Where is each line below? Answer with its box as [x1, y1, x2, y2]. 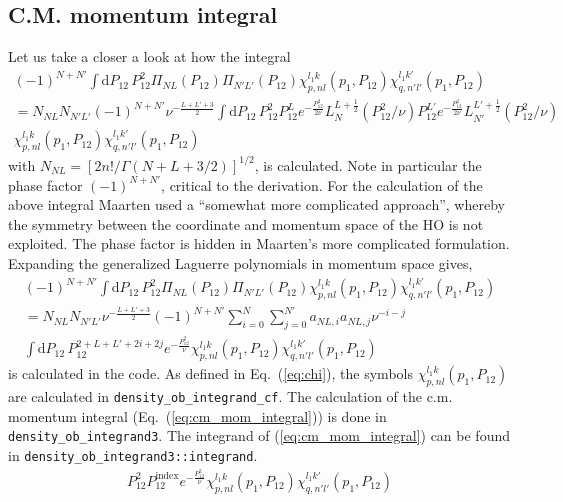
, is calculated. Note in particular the [254, 154, 482, 175]
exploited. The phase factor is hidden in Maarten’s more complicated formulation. [8, 233, 510, 254]
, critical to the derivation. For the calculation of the [161, 174, 483, 195]
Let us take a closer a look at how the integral [8, 46, 291, 67]
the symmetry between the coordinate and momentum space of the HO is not [8, 213, 484, 234]
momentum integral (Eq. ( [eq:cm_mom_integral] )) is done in [8, 405, 387, 426]
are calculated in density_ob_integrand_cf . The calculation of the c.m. [8, 386, 453, 407]
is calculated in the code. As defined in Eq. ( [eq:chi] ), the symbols [8, 363, 413, 384]
